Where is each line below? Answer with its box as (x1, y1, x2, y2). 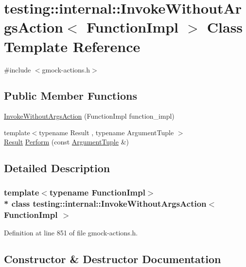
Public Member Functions (4, 88, 137, 103)
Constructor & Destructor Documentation (4, 251, 221, 266)
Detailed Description (4, 160, 110, 176)
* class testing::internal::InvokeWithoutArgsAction (4, 197, 207, 209)
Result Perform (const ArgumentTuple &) (4, 137, 129, 147)
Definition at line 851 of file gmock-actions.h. (4, 227, 138, 237)
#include (4, 64, 31, 74)
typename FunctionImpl (49, 186, 145, 198)
